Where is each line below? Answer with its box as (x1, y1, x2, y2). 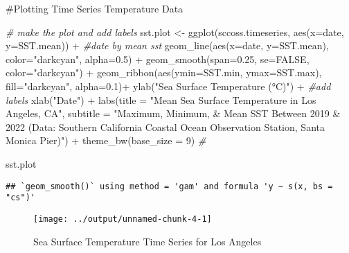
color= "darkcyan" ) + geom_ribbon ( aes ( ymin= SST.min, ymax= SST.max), (6, 65, 322, 80)
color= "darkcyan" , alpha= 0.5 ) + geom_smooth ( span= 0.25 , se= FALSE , (6, 51, 310, 66)
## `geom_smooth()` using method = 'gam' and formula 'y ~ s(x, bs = (6, 181, 333, 191)
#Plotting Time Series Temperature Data (6, 1, 184, 15)
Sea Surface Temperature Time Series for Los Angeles (33, 234, 262, 248)
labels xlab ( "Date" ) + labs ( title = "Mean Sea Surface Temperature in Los (6, 92, 316, 107)
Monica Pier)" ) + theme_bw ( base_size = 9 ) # (6, 133, 206, 148)
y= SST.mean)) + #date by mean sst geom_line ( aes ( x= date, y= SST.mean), (6, 38, 329, 53)
